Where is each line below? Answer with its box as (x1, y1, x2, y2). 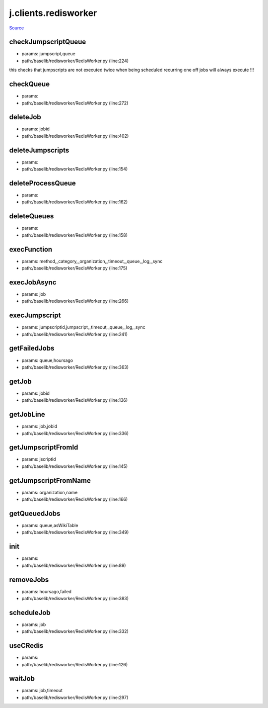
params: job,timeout (21, 688, 63, 694)
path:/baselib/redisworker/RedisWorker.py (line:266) (21, 298, 129, 304)
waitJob (9, 674, 35, 683)
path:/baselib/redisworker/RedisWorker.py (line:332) (21, 628, 129, 634)
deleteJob (9, 113, 42, 121)
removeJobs (9, 575, 49, 584)
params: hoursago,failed (21, 588, 72, 594)
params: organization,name (21, 489, 78, 495)
